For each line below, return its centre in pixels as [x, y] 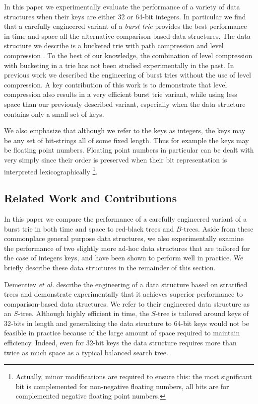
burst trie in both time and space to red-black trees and [89, 228]
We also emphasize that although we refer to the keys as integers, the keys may [125, 130]
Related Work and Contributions [91, 198]
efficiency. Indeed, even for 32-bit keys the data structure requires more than [120, 343]
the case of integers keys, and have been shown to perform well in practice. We [124, 258]
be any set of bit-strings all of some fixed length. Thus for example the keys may [127, 140]
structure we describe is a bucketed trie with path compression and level [114, 45]
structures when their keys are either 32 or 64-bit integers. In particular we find [125, 16]
